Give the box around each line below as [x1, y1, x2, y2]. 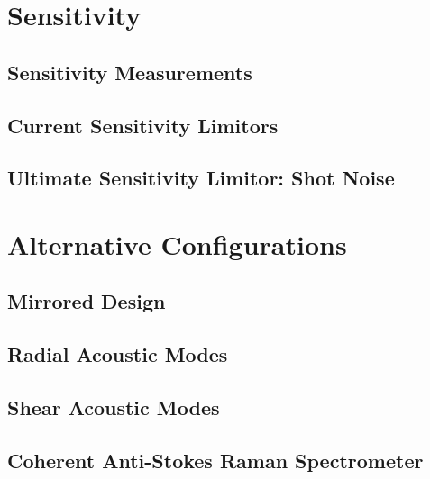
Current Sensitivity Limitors [7, 111, 279, 139]
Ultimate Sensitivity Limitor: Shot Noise [7, 164, 395, 192]
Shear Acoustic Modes [7, 393, 220, 421]
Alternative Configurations [7, 225, 347, 262]
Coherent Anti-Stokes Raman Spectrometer [7, 446, 424, 474]
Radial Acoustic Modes [7, 340, 228, 368]
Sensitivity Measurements [7, 58, 252, 86]
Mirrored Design [7, 287, 166, 315]
